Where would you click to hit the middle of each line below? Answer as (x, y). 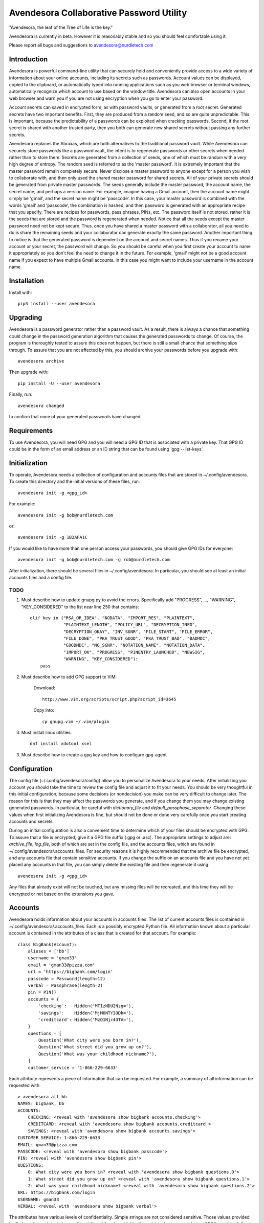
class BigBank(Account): (47, 944)
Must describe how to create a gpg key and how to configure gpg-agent (94, 755)
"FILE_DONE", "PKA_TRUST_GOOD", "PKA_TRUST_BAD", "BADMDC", (137, 639)
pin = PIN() (42, 992)
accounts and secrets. (31, 821)
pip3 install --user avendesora (56, 304)
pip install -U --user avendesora (59, 383)
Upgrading (26, 318)
